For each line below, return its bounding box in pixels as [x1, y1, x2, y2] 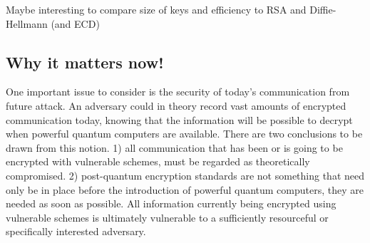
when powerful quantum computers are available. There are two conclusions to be [6, 126, 363, 141]
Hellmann [6, 16, 48, 31]
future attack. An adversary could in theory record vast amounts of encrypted [6, 98, 346, 113]
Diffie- [309, 2, 336, 16]
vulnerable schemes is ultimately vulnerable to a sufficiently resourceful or [6, 210, 329, 224]
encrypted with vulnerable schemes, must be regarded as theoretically [6, 154, 310, 169]
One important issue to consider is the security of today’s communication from [6, 84, 350, 99]
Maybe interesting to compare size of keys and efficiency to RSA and [6, 2, 307, 16]
